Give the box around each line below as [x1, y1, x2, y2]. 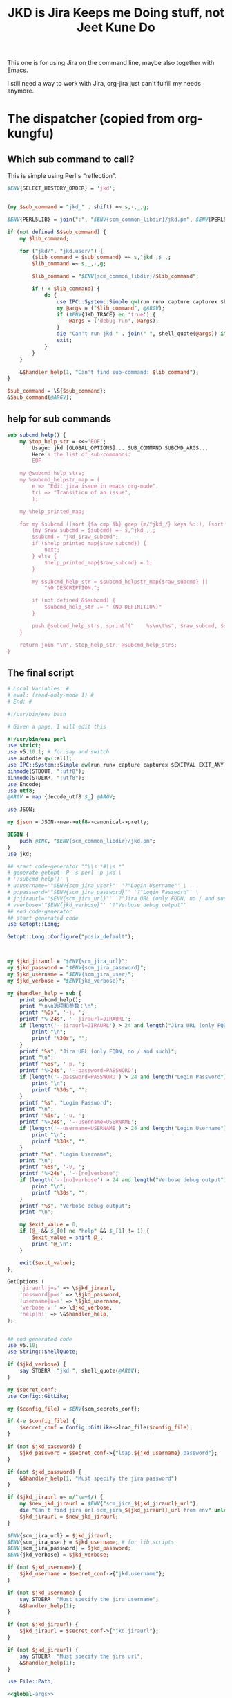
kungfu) [7, 126, 54, 141]
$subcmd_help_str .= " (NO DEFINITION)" [43, 604, 162, 611]
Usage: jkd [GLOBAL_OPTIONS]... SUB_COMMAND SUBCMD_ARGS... [32, 445, 209, 452]
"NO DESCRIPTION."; [43, 584, 100, 591]
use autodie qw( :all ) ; [7, 755, 72, 762]
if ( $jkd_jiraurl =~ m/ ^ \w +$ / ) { [7, 1494, 104, 1501]
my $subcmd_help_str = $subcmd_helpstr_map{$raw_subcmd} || [32, 578, 209, 585]
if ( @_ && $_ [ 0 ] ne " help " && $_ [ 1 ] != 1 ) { [19, 1228, 150, 1235]
